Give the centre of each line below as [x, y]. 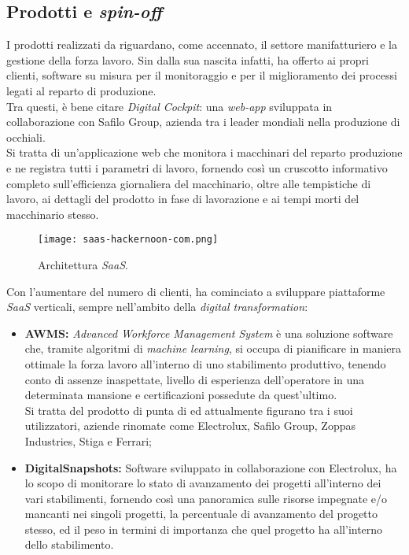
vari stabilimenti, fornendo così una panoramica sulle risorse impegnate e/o [206, 498]
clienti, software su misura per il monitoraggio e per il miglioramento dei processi [202, 75]
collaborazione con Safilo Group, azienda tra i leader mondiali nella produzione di [203, 122]
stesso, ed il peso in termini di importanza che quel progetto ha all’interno [204, 529]
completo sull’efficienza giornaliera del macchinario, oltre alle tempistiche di [189, 183]
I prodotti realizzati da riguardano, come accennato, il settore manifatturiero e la [202, 44]
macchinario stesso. [53, 214]
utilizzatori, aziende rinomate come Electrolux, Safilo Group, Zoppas [190, 425]
